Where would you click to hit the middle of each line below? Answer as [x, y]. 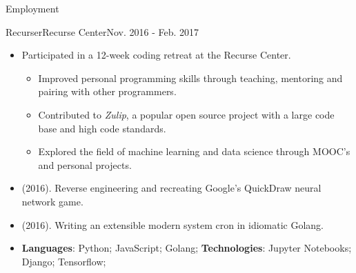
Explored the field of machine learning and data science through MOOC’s [194, 151]
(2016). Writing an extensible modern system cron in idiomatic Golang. [172, 224]
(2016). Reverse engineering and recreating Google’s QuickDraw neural [171, 188]
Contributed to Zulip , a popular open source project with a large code [186, 114]
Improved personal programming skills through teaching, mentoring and [190, 78]
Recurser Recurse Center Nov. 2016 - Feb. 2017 [102, 31]
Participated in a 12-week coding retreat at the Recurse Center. [156, 55]
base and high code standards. [102, 128]
